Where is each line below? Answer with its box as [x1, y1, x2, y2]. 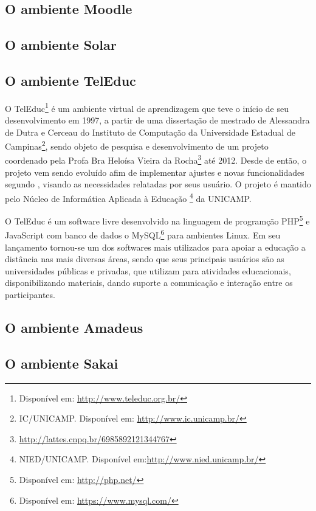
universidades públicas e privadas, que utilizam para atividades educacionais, [5, 264, 291, 277]
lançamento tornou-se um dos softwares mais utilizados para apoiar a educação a [5, 240, 306, 253]
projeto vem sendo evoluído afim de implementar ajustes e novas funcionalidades [5, 165, 304, 178]
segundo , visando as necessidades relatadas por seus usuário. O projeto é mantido [5, 178, 311, 190]
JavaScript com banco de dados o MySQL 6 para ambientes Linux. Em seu [5, 227, 281, 242]
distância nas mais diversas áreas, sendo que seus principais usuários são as [5, 252, 284, 265]
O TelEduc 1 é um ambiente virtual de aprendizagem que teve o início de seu [5, 100, 289, 114]
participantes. [5, 288, 55, 301]
